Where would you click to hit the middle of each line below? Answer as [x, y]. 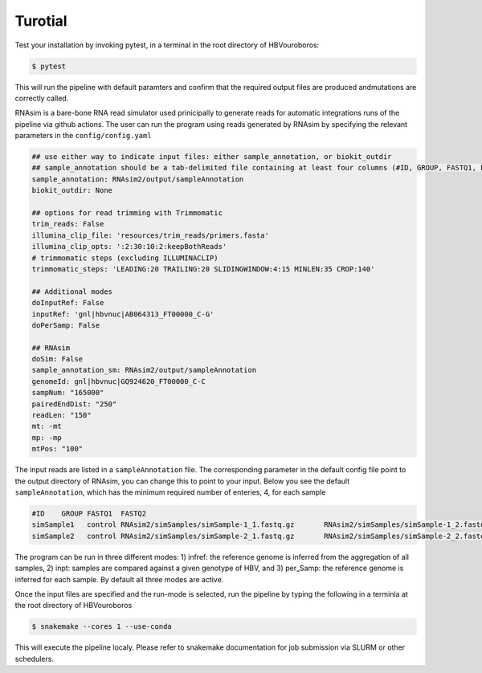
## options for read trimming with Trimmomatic [127, 213]
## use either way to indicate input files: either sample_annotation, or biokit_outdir [212, 157]
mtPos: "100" [57, 449]
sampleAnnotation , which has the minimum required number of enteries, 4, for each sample [170, 492]
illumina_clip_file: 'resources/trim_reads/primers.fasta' [150, 235]
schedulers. [34, 659]
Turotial [41, 21]
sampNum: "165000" [68, 393]
